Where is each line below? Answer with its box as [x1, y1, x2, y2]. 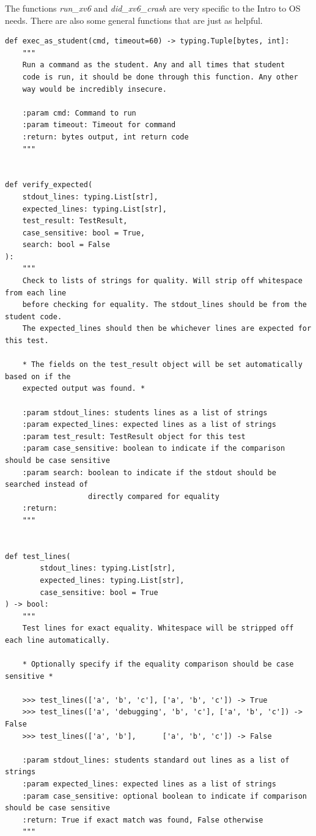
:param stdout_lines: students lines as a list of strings [22, 408, 268, 417]
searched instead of [5, 480, 89, 489]
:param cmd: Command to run [22, 108, 136, 117]
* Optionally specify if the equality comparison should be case [22, 660, 294, 669]
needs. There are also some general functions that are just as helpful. [5, 13, 263, 26]
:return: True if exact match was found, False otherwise [22, 815, 263, 824]
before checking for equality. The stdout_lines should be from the [22, 300, 307, 309]
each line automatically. [5, 635, 110, 645]
